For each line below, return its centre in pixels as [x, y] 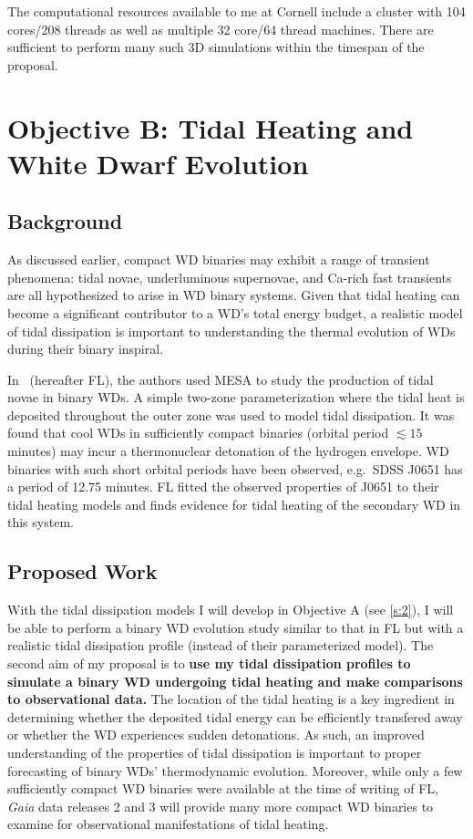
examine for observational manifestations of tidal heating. [168, 824]
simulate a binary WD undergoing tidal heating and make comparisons [235, 681]
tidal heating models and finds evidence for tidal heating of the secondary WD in [234, 504]
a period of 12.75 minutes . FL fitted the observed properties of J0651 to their [223, 487]
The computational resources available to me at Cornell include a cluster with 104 [236, 11]
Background [65, 221]
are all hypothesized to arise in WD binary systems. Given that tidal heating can [234, 295]
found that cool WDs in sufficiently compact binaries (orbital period [198, 433]
